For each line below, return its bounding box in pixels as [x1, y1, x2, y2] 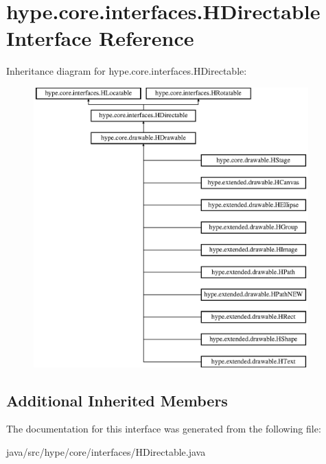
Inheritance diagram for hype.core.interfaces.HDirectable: [6, 64, 247, 78]
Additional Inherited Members [6, 389, 228, 411]
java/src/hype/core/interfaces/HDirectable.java [6, 444, 206, 459]
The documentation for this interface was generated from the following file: [6, 422, 321, 436]
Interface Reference [6, 24, 194, 52]
